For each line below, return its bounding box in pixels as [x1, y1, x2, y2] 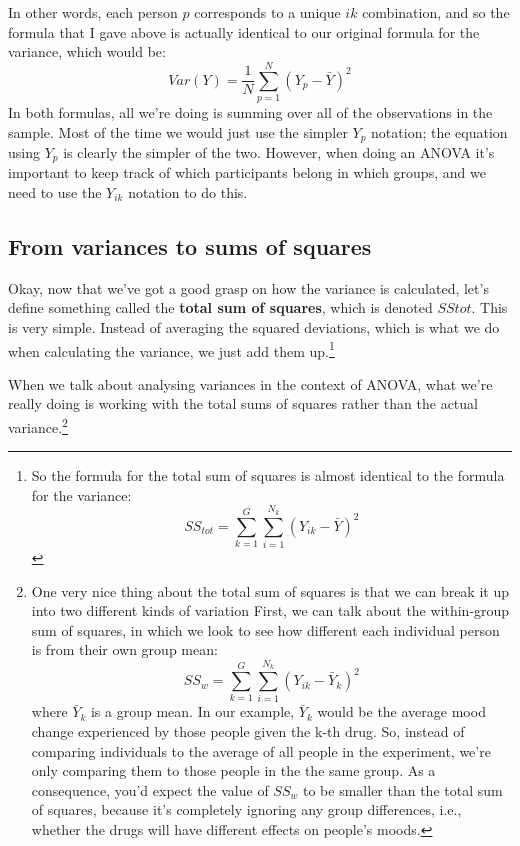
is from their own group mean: [31, 639, 218, 660]
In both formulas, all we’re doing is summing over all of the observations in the [8, 101, 493, 122]
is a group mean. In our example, [90, 701, 295, 722]
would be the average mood [317, 701, 486, 722]
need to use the [8, 182, 102, 202]
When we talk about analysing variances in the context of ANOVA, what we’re [8, 373, 493, 394]
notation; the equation [371, 121, 508, 142]
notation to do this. [128, 182, 248, 202]
